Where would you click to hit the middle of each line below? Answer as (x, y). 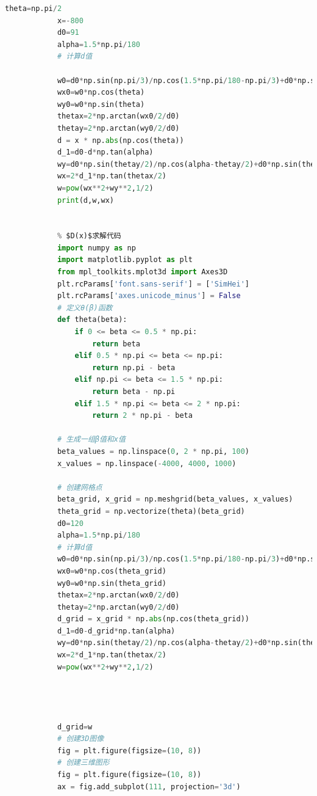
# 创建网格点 (80, 487)
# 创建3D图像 (80, 739)
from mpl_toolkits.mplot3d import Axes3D (142, 272)
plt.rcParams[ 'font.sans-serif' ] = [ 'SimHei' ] (153, 284)
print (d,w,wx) (85, 200)
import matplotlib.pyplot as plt (125, 260)
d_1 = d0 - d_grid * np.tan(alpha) (116, 631)
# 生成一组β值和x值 (91, 440)
